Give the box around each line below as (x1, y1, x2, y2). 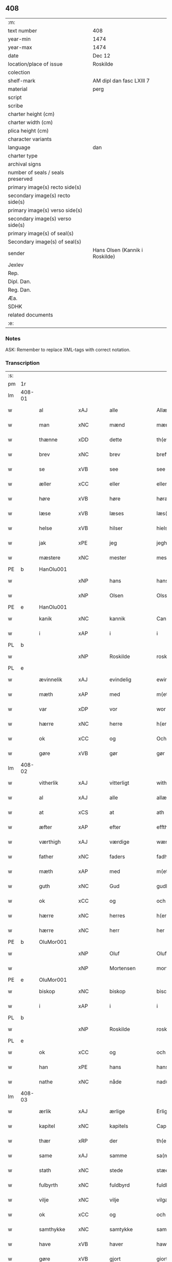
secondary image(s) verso (8, 215, 72, 222)
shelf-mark (8, 77, 36, 84)
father (39, 853, 54, 860)
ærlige (109, 1108, 125, 1115)
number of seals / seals (8, 169, 64, 176)
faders (109, 853, 125, 860)
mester (109, 554, 126, 561)
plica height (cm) (8, 127, 49, 134)
